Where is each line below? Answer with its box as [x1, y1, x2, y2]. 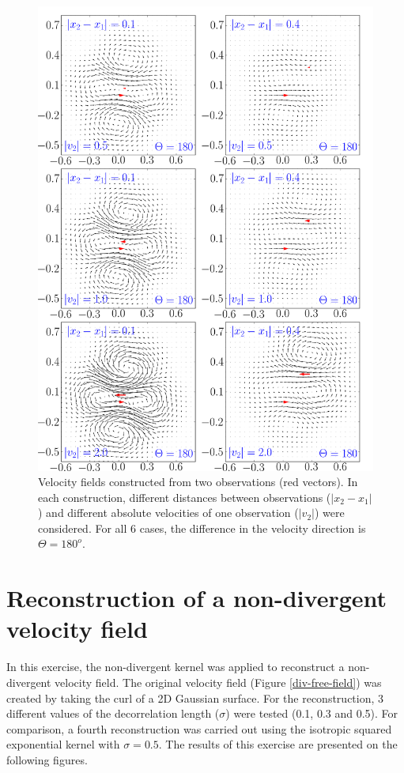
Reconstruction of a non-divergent [6, 582, 387, 614]
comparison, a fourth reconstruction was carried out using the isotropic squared [6, 720, 392, 737]
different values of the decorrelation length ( [6, 705, 220, 722]
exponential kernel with [6, 736, 120, 752]
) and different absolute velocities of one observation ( [38, 504, 299, 521]
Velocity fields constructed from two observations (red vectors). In [38, 473, 358, 490]
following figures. [6, 751, 88, 767]
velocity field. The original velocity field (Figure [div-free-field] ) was [55, 673, 382, 690]
